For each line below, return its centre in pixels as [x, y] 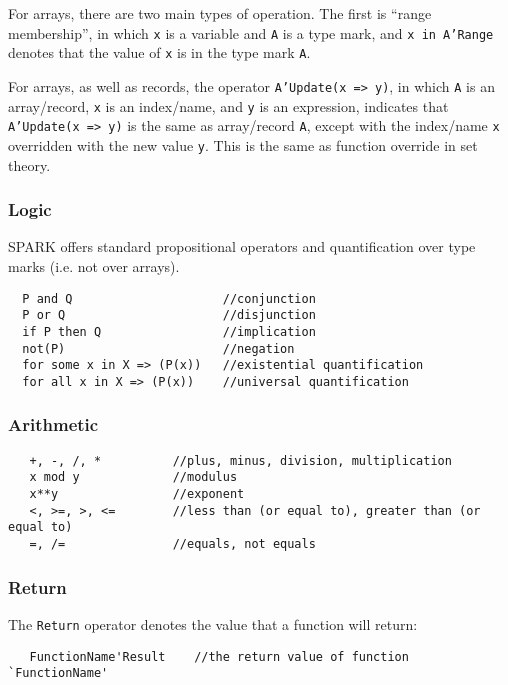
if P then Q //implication [169, 331]
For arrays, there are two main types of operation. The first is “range [220, 13]
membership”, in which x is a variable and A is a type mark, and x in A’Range [251, 32]
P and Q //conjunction [169, 298]
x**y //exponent [137, 494]
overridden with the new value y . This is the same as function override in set [243, 144]
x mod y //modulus [133, 477]
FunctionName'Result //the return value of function [219, 656]
